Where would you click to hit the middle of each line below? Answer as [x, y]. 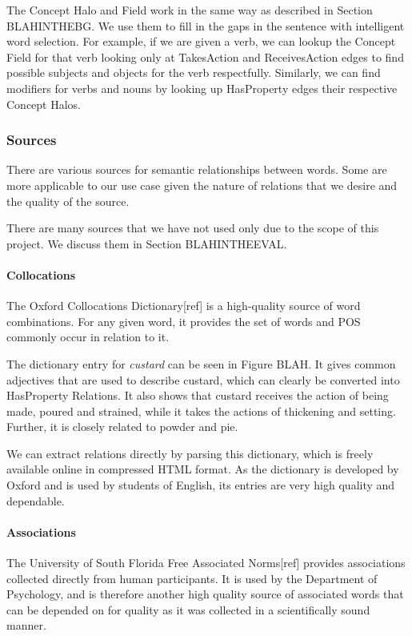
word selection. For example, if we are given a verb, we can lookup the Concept [201, 41]
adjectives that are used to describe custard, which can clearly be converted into [203, 379]
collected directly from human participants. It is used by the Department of [192, 578]
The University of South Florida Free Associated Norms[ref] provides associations [206, 563]
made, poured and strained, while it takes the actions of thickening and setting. [201, 411]
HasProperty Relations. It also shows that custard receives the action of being [198, 395]
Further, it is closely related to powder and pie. [122, 427]
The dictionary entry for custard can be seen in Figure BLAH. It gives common [201, 363]
